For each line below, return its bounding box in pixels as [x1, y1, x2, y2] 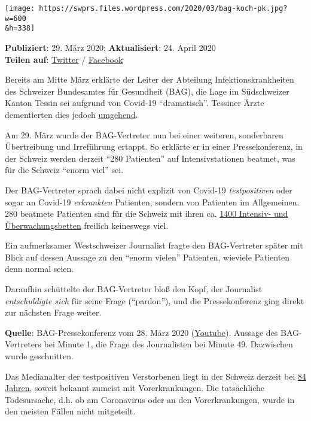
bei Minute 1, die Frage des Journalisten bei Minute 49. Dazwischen [44, 338, 293, 350]
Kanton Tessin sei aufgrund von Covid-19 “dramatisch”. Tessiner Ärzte [5, 96, 264, 109]
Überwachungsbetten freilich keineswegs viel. [5, 219, 169, 231]
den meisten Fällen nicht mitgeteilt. [5, 405, 136, 417]
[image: [5, 4, 35, 13]
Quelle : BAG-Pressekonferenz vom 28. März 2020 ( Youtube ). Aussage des [5, 326, 278, 338]
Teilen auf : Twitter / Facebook [5, 53, 123, 65]
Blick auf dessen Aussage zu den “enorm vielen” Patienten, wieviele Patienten [5, 250, 290, 263]
